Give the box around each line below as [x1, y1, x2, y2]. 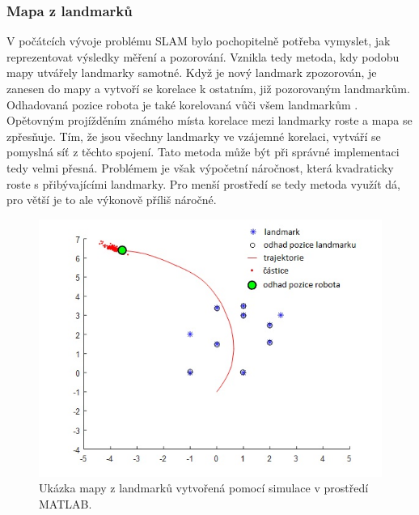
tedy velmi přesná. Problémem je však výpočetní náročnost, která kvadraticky [6, 159, 394, 176]
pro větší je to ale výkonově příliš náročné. [6, 191, 217, 208]
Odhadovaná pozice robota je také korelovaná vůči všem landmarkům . [6, 96, 358, 113]
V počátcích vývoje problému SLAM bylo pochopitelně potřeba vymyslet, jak [6, 32, 391, 49]
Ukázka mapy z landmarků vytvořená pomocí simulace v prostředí [39, 479, 369, 496]
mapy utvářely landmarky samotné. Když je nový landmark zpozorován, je [6, 64, 377, 81]
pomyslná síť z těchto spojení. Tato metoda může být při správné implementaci [6, 143, 400, 160]
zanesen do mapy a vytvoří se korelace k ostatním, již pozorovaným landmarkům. [6, 80, 410, 96]
